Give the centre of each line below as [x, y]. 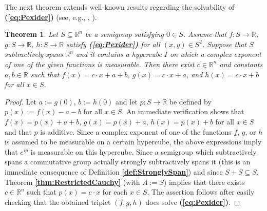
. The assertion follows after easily [201, 192]
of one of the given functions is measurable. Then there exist [100, 64]
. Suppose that [224, 44]
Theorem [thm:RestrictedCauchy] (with [72, 182]
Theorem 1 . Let [32, 34]
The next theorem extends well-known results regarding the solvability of [120, 7]
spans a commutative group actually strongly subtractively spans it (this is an [128, 162]
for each [115, 192]
